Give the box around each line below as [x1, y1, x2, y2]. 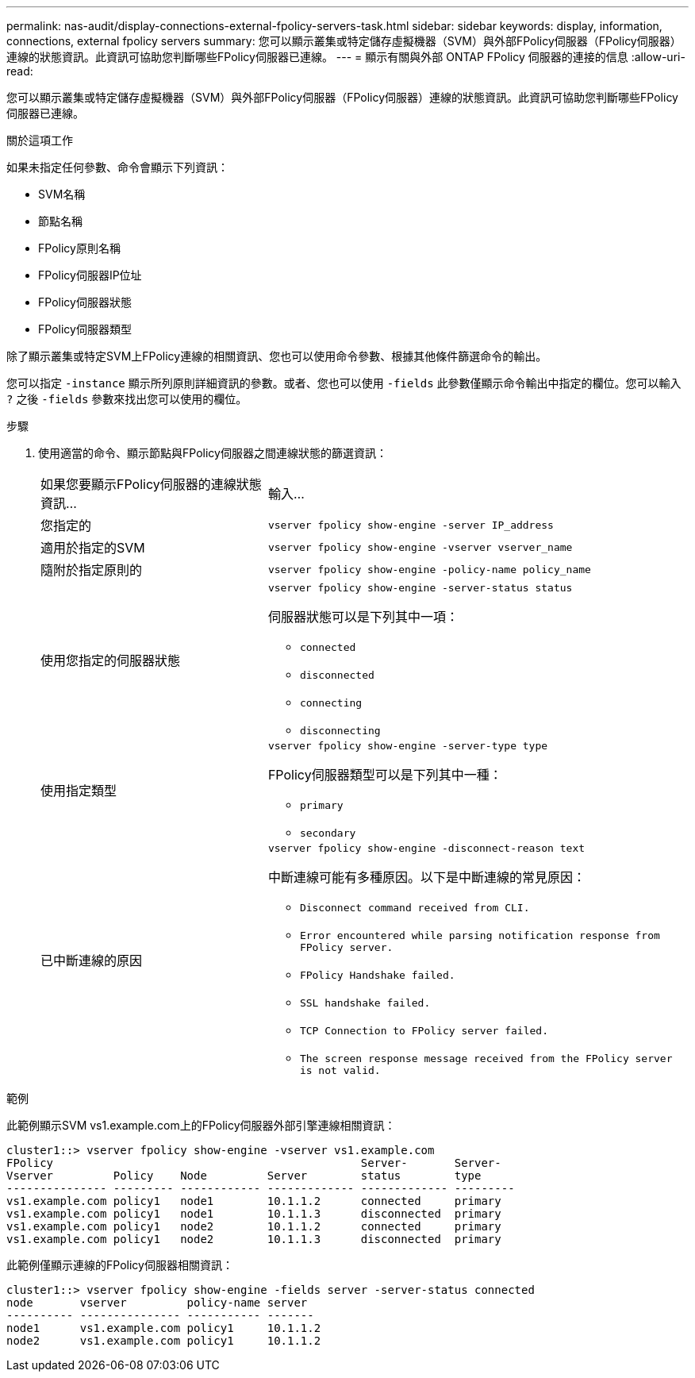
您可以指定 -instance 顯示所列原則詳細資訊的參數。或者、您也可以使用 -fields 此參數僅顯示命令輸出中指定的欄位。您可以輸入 [6, 376, 682, 390]
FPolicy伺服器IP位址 [38, 268, 142, 282]
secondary [299, 827, 356, 839]
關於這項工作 [6, 133, 73, 147]
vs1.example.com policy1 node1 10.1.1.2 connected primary [6, 1195, 501, 1207]
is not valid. [299, 1064, 381, 1076]
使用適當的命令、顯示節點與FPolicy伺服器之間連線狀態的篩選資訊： [38, 446, 387, 460]
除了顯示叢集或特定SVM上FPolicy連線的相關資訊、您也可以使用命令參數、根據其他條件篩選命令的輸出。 [6, 349, 547, 363]
